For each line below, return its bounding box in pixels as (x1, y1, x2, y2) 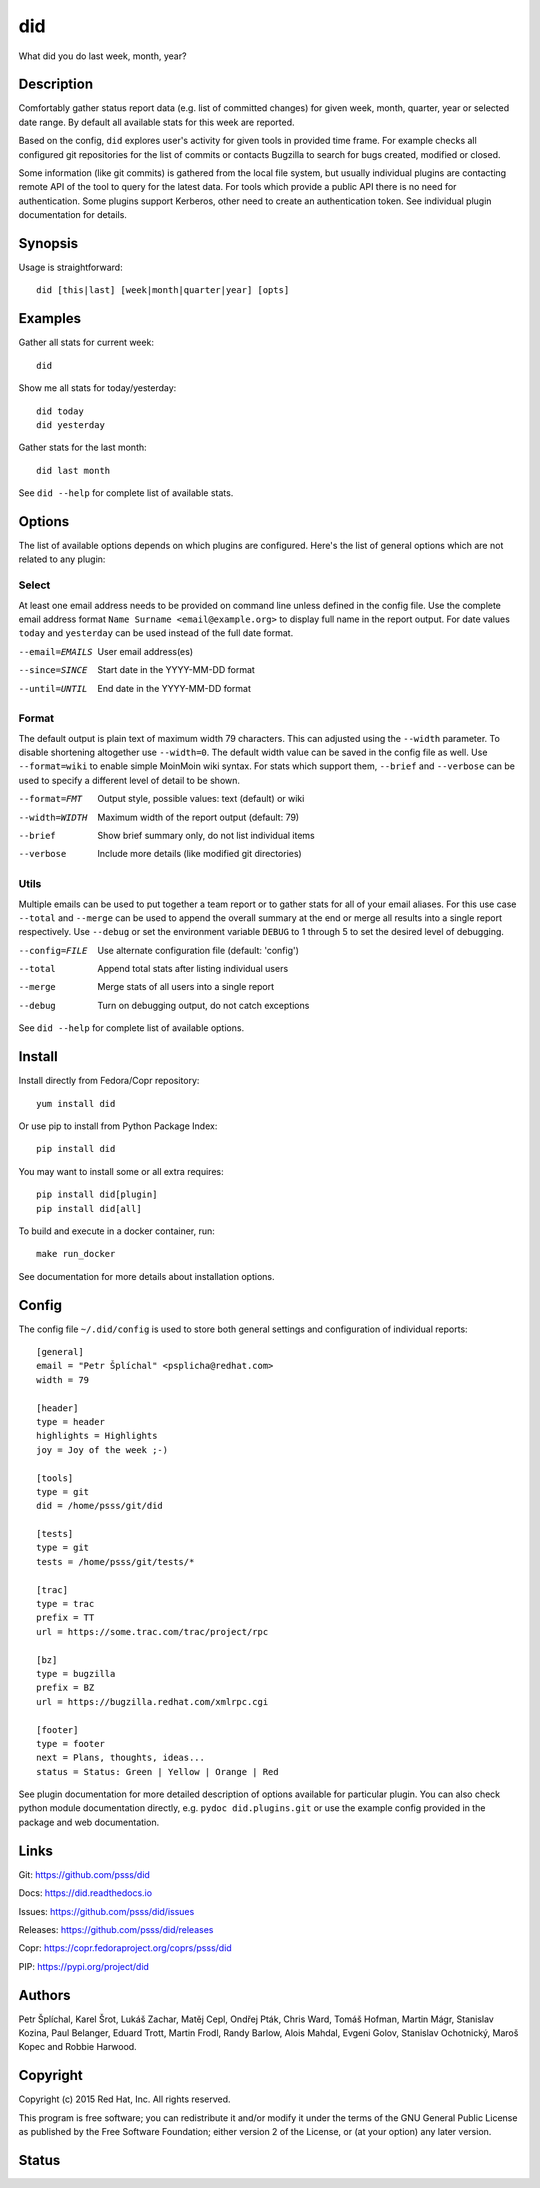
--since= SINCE (18, 665, 88, 676)
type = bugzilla (36, 1668, 116, 1679)
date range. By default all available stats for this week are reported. (18, 116, 295, 128)
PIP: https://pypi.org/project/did (18, 1960, 150, 1972)
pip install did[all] (36, 1203, 142, 1214)
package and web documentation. (18, 1816, 160, 1828)
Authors (18, 1986, 71, 2004)
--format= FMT (18, 793, 83, 805)
